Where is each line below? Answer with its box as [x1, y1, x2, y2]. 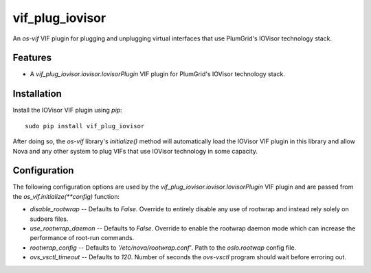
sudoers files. [30, 215, 69, 223]
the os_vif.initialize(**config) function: [12, 192, 120, 200]
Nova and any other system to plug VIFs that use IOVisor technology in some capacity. [12, 147, 258, 155]
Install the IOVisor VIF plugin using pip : [12, 106, 123, 115]
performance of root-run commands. [30, 234, 135, 242]
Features [12, 52, 52, 64]
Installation [12, 88, 62, 99]
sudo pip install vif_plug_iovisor [25, 122, 145, 130]
